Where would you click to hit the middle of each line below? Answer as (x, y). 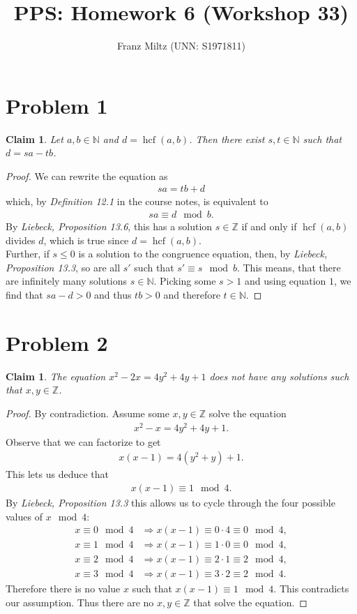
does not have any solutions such (279, 376)
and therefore (192, 295)
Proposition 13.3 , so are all (63, 267)
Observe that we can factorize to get (83, 441)
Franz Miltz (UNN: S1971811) (181, 46)
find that (24, 295)
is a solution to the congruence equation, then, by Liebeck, (203, 254)
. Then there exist (227, 138)
